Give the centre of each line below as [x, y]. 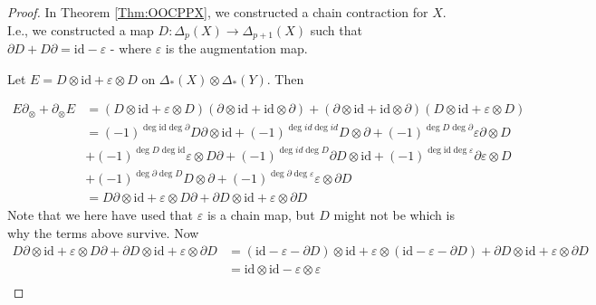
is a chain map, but [261, 215]
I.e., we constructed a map [81, 29]
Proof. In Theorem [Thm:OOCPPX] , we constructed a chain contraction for [218, 12]
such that [336, 29]
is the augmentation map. [236, 48]
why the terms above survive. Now [103, 232]
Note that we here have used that [101, 215]
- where [131, 48]
